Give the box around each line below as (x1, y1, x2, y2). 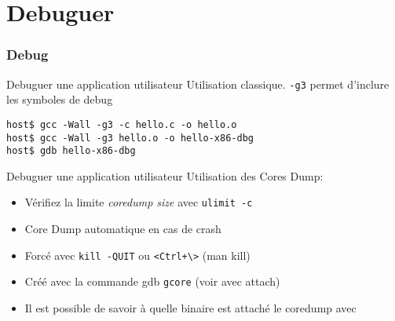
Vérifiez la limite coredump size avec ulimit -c (24, 194, 253, 210)
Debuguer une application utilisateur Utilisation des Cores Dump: (6, 167, 324, 184)
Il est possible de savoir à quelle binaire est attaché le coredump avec (24, 299, 357, 316)
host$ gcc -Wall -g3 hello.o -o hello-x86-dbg (6, 132, 254, 144)
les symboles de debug (6, 91, 113, 108)
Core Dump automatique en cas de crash (24, 221, 221, 237)
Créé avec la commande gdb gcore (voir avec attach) (24, 273, 280, 290)
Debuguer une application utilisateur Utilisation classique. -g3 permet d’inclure (6, 75, 390, 92)
